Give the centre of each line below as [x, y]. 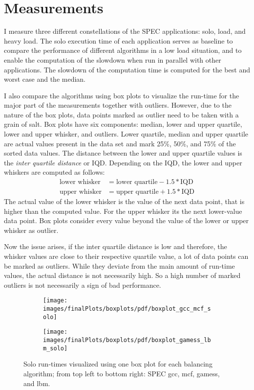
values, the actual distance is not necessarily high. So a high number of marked [122, 275]
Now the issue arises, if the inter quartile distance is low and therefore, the [116, 246]
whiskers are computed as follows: [54, 172]
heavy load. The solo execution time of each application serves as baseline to [118, 40]
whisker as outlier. [31, 230]
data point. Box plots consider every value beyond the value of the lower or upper [127, 220]
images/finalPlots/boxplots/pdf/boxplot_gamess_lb [127, 340]
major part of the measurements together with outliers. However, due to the [118, 105]
